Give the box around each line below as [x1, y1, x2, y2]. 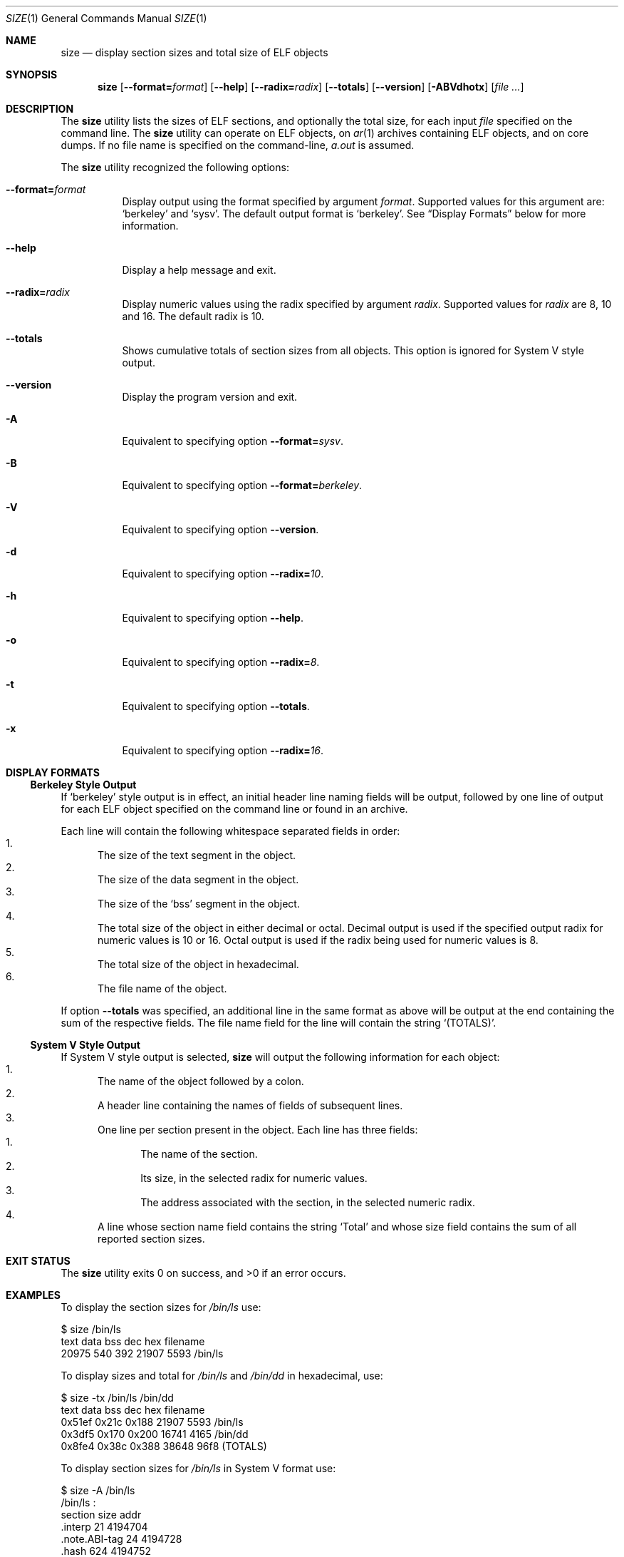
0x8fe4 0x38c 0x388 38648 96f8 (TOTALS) [61, 1440, 267, 1452]
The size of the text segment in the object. [98, 849, 296, 861]
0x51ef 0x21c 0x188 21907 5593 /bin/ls [61, 1416, 244, 1428]
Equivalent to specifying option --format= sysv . [122, 435, 343, 447]
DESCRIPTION [6, 103, 74, 115]
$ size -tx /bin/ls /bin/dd [61, 1392, 174, 1404]
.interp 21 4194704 [61, 1521, 148, 1533]
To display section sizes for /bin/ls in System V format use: [61, 1462, 336, 1474]
